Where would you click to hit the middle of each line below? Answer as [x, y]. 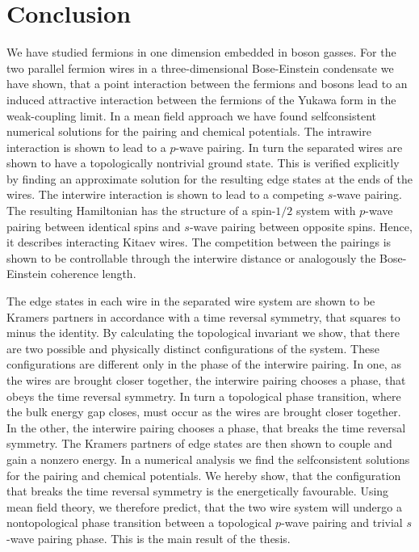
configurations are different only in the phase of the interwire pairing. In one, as [204, 364]
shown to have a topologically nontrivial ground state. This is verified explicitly [203, 163]
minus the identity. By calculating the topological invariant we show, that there [203, 333]
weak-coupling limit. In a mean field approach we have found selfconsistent [191, 115]
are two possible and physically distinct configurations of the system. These [193, 348]
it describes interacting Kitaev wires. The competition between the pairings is [199, 242]
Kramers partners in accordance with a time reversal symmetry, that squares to [203, 316]
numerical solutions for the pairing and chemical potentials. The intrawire [189, 131]
